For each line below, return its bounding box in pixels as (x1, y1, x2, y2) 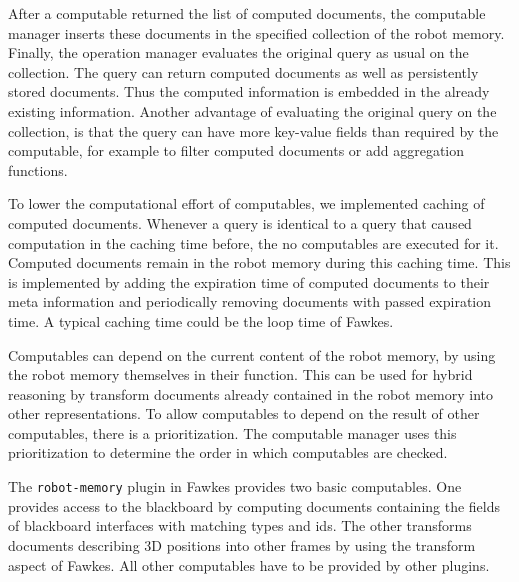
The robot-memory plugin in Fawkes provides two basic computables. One (8, 476, 462, 497)
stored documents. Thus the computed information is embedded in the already (8, 81, 490, 102)
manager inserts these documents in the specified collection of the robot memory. (8, 22, 505, 43)
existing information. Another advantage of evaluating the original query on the (8, 100, 497, 121)
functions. (8, 159, 68, 180)
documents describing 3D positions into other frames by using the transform (8, 534, 476, 555)
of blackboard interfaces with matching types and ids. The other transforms (8, 515, 472, 536)
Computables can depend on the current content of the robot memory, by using (8, 344, 496, 365)
